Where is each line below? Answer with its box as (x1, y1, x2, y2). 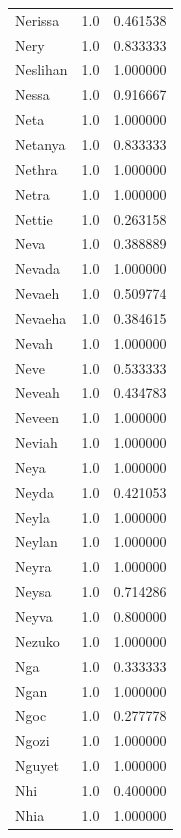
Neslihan (15, 59, 68, 80)
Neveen (15, 407, 59, 428)
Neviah (15, 432, 58, 453)
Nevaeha (15, 307, 67, 328)
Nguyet (15, 755, 59, 776)
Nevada (15, 258, 61, 279)
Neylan (15, 531, 58, 552)
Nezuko (15, 630, 60, 651)
